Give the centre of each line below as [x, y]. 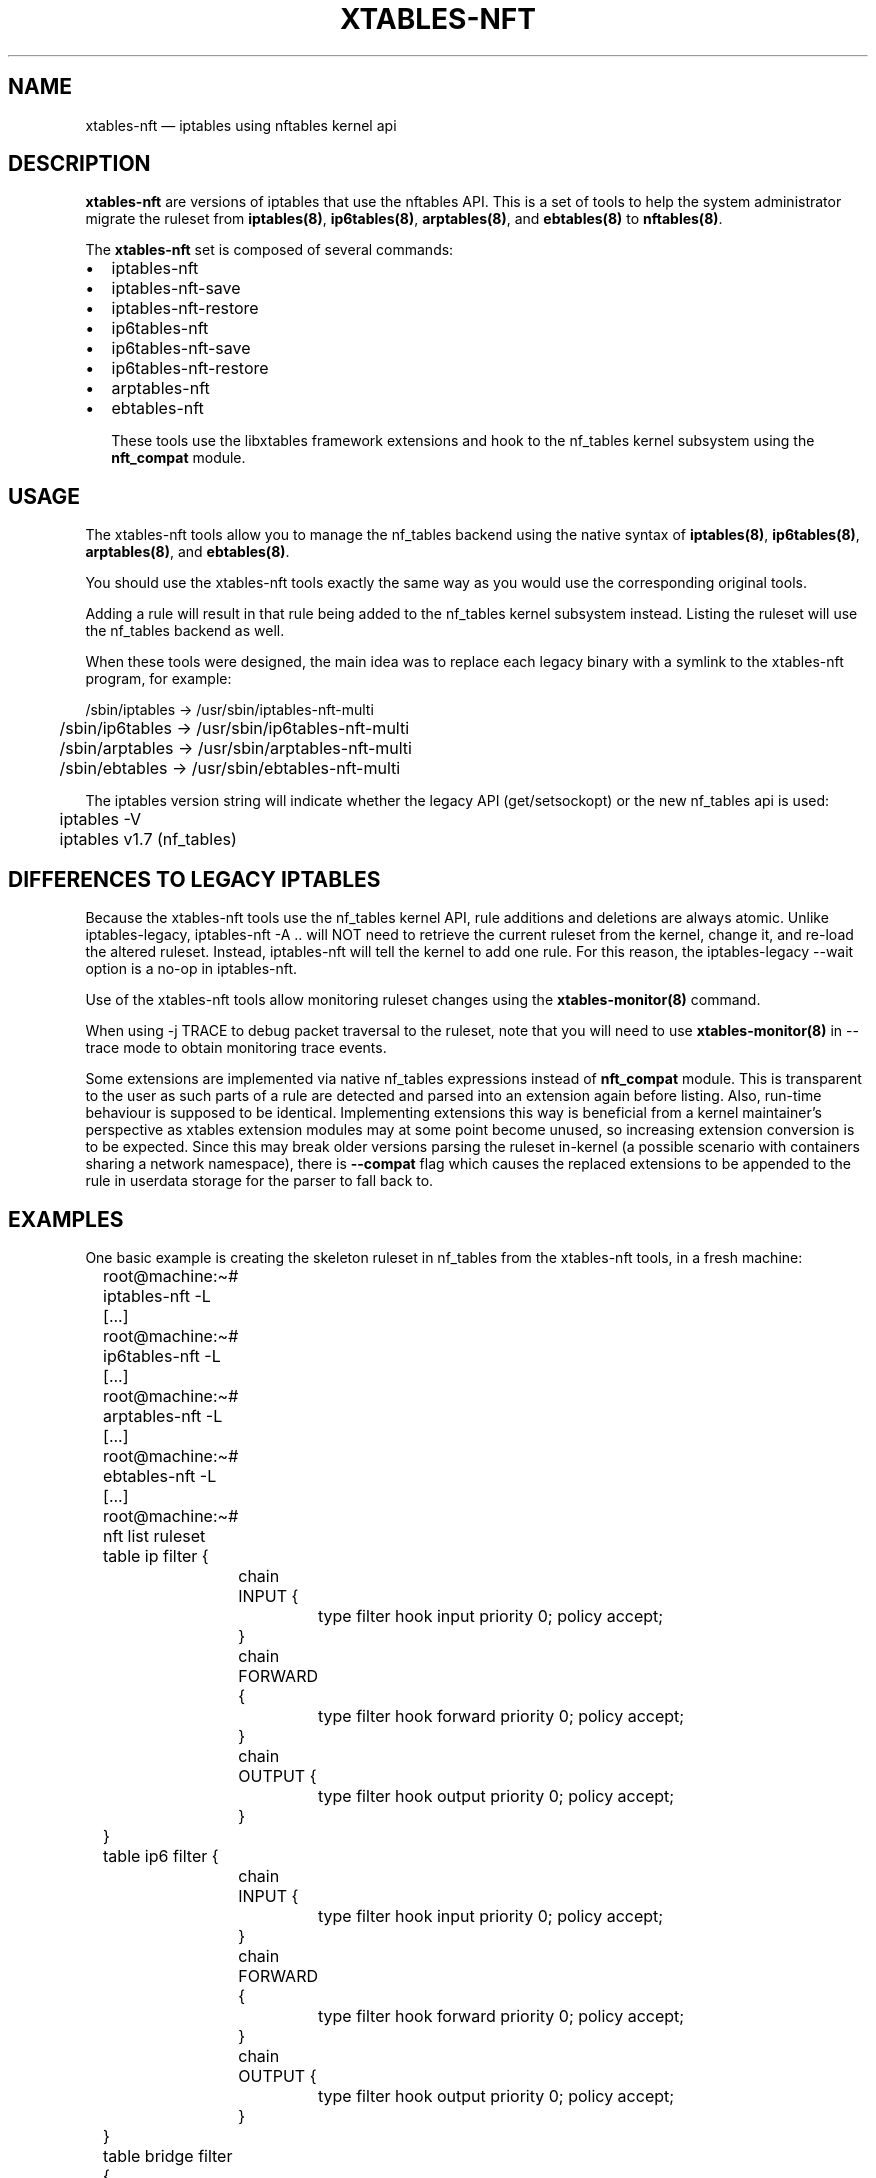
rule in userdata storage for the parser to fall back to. [259, 1181]
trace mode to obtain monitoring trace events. [236, 1048]
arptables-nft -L [163, 1415]
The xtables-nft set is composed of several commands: [269, 250]
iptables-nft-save [176, 288]
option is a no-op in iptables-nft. [191, 969]
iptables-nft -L [157, 1295]
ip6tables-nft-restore [190, 368]
